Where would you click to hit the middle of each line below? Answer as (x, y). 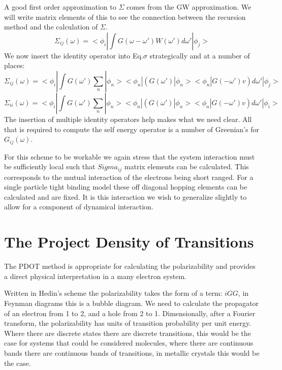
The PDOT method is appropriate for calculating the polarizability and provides (130, 266)
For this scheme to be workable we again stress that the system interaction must (130, 156)
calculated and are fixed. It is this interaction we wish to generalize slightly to (126, 196)
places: (14, 65)
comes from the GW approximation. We (189, 7)
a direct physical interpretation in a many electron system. (95, 276)
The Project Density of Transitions (129, 242)
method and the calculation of (51, 27)
